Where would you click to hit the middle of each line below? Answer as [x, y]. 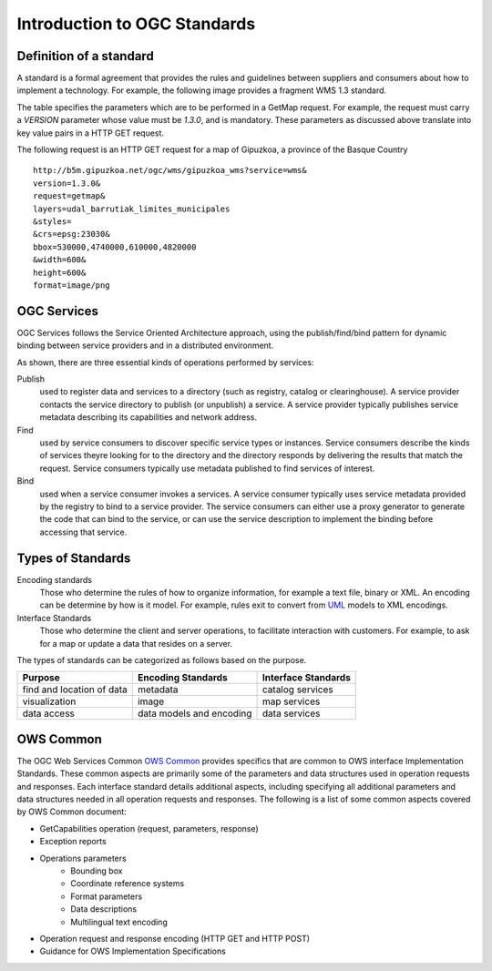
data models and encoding [195, 713]
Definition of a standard [85, 56]
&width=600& [60, 260]
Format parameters [107, 896]
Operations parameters [83, 858]
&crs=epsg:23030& [72, 234]
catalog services [297, 690]
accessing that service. [83, 532]
